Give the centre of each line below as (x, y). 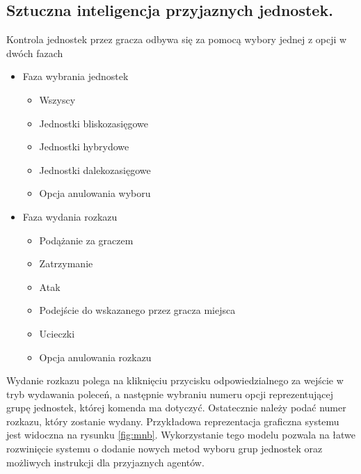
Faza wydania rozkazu (70, 216)
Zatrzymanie (66, 263)
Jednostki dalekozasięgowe (95, 169)
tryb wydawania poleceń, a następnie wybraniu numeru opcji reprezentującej (170, 394)
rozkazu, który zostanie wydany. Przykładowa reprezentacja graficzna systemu (173, 421)
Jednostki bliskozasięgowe (94, 123)
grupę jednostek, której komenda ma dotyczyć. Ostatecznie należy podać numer (176, 408)
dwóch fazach (35, 53)
